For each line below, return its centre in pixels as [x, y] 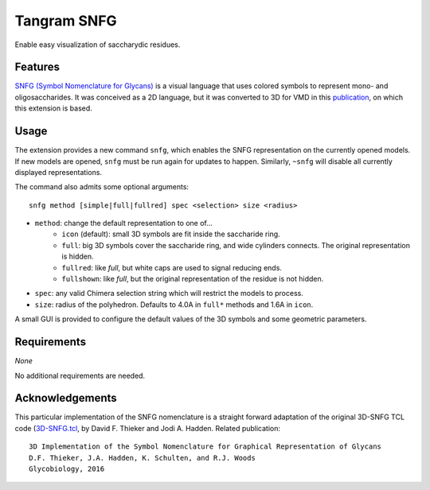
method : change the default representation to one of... [123, 224]
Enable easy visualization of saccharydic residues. [98, 45]
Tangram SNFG [66, 21]
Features [37, 67]
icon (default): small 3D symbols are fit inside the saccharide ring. [171, 234]
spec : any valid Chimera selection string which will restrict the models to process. [169, 294]
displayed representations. [59, 172]
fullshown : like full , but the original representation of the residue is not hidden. [193, 279]
